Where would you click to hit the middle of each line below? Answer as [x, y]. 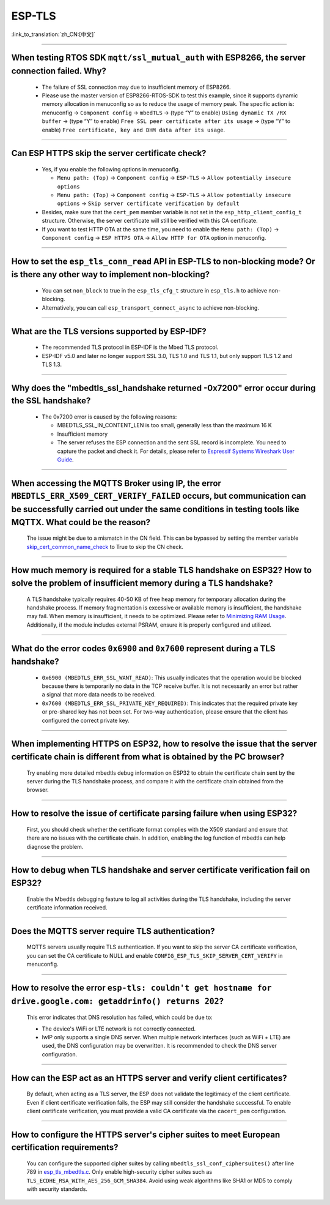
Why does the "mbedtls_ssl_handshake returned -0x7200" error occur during [163, 388]
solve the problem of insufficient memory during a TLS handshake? [142, 583]
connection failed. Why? [59, 71]
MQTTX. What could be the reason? [81, 522]
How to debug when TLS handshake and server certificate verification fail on [161, 870]
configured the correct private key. [86, 720]
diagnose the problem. [55, 846]
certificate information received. [67, 908]
